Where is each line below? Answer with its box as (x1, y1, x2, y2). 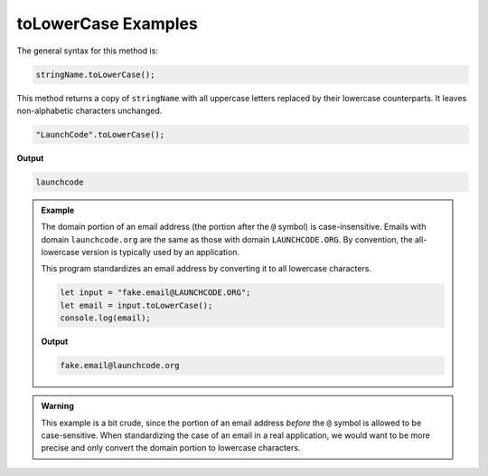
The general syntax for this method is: (16, 45, 158, 56)
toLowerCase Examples (16, 14, 198, 33)
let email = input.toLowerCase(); (60, 300, 213, 310)
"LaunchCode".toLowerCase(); (35, 129, 165, 139)
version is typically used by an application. (81, 247, 239, 258)
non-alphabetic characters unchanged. (16, 105, 163, 116)
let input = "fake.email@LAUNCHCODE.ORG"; (60, 288, 251, 298)
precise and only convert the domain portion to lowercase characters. (41, 443, 301, 453)
